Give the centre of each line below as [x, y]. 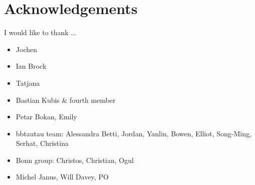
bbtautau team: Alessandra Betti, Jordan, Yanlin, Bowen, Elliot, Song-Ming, [134, 133]
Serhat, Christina [42, 143]
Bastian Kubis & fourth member [66, 100]
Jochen [26, 49]
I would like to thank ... [41, 32]
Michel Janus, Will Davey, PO [62, 177]
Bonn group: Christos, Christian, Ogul [75, 160]
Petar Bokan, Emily [46, 117]
